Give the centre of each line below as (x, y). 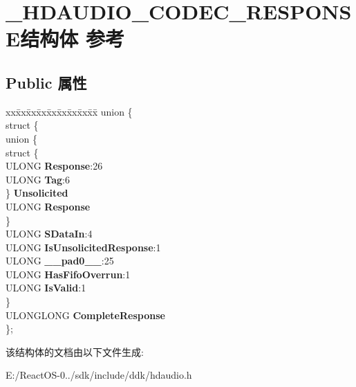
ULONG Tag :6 (38, 179)
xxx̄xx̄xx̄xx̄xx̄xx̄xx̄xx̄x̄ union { (69, 111)
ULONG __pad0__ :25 (60, 261)
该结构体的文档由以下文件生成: (75, 351)
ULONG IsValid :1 (46, 288)
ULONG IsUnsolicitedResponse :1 (83, 247)
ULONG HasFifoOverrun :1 (68, 274)
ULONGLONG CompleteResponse (85, 315)
